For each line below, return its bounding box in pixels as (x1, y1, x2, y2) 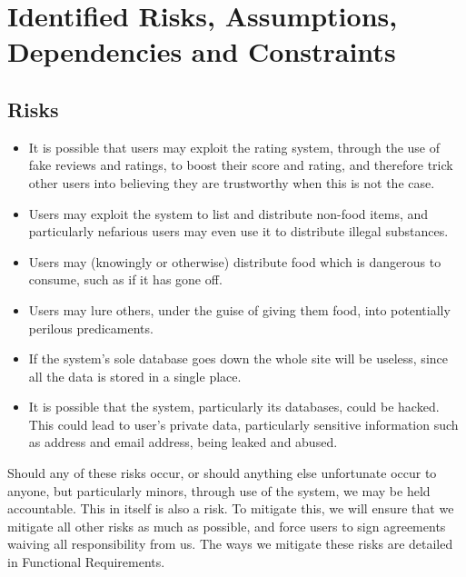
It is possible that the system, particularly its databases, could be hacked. (28, 397, 440, 416)
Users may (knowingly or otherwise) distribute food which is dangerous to (28, 252, 441, 271)
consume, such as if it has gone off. (28, 270, 223, 289)
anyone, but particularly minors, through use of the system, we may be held (7, 481, 431, 500)
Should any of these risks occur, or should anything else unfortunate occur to (7, 463, 437, 482)
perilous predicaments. (28, 318, 154, 337)
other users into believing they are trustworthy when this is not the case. (28, 173, 435, 192)
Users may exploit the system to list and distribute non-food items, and (28, 204, 429, 223)
